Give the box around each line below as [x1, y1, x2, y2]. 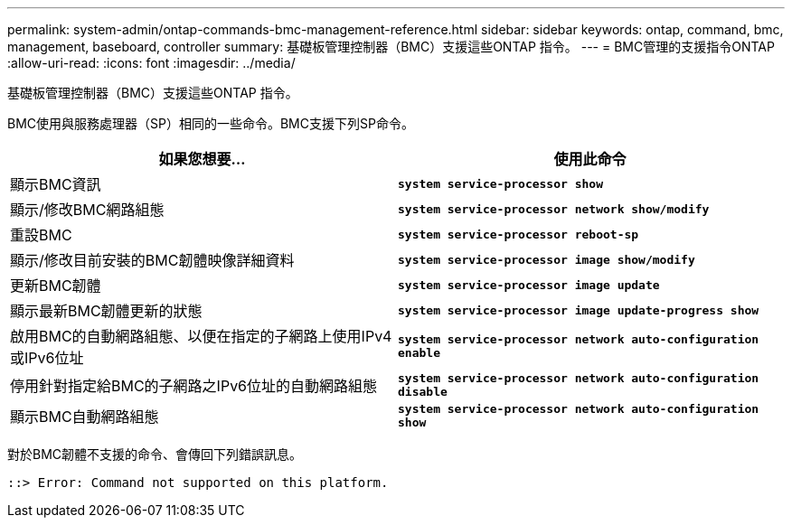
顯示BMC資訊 [10, 175, 101, 193]
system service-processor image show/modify [398, 252, 695, 267]
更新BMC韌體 [10, 277, 101, 295]
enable [398, 346, 440, 360]
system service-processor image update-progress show [398, 303, 759, 317]
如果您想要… [158, 150, 246, 168]
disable [398, 385, 448, 398]
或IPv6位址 [10, 349, 84, 367]
